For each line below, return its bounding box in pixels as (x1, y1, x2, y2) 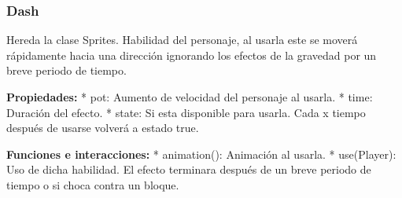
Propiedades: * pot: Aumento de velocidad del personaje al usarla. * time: (6, 89, 373, 104)
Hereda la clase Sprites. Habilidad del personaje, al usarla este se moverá (6, 31, 358, 48)
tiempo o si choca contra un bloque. (6, 176, 179, 192)
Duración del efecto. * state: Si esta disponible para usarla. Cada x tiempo (6, 104, 366, 120)
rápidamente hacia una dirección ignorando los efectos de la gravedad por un (6, 46, 377, 63)
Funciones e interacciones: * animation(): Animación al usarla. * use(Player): (6, 145, 396, 162)
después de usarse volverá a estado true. (6, 119, 199, 136)
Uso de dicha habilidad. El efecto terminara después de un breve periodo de (6, 161, 371, 178)
